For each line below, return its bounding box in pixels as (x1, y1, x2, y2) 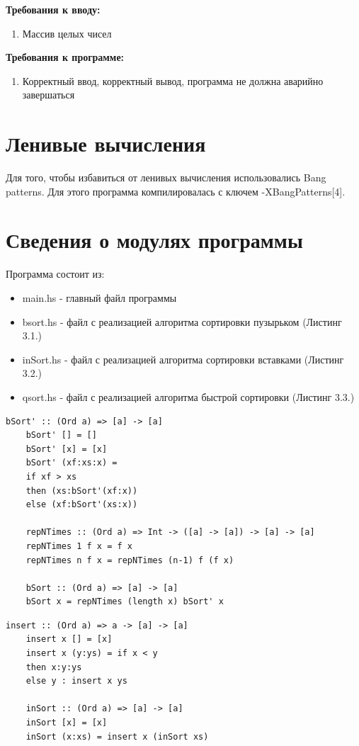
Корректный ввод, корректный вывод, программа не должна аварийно (22, 73, 324, 88)
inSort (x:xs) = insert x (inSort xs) (25, 731, 209, 742)
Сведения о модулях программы (6, 225, 303, 254)
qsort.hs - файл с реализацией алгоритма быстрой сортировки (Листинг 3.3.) (22, 389, 355, 404)
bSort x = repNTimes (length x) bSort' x (25, 597, 224, 607)
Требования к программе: (6, 50, 125, 64)
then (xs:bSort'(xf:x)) (25, 485, 138, 496)
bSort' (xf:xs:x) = (25, 458, 118, 468)
